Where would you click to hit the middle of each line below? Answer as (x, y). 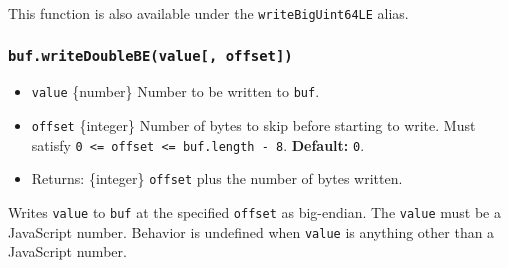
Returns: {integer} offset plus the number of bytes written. (217, 178)
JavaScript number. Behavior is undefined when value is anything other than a (251, 231)
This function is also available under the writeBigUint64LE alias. (208, 13)
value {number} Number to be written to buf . (175, 91)
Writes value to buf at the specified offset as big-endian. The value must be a (254, 212)
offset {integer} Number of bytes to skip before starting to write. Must (253, 125)
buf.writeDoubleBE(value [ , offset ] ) (150, 55)
